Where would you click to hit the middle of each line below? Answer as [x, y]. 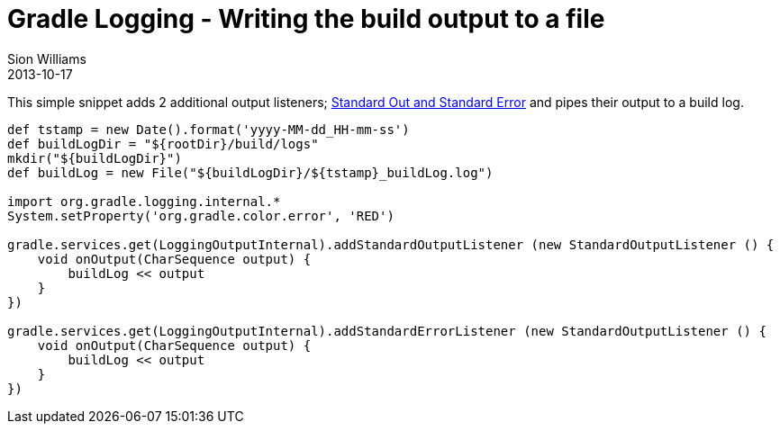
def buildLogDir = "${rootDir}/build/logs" [163, 144]
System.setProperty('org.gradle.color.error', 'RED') [201, 215]
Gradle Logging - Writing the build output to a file [306, 19]
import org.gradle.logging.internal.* [144, 201]
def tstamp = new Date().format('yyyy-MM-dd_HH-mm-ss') [209, 129]
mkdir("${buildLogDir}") [95, 158]
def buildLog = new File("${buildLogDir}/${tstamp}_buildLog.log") [250, 172]
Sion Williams [47, 58]
